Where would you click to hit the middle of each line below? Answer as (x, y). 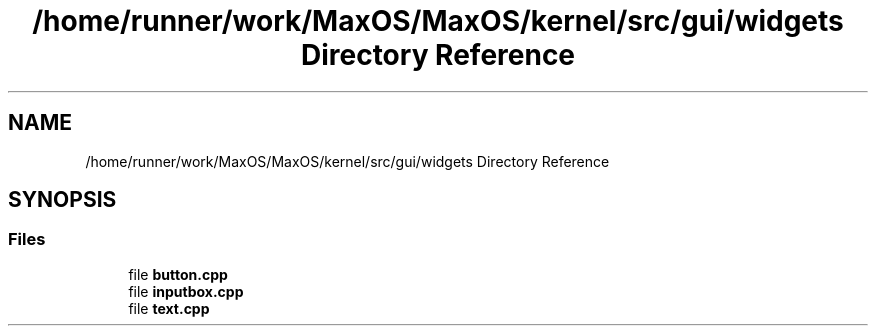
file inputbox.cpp (186, 291)
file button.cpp (178, 274)
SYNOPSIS (62, 200)
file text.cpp (169, 308)
